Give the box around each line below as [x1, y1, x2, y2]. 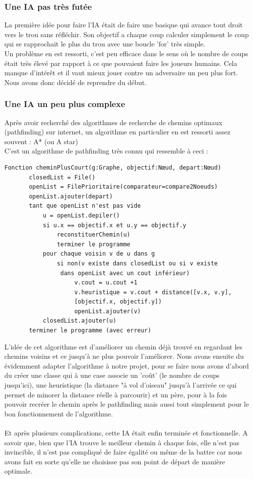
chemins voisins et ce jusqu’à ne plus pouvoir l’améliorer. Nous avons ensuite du [4, 351, 244, 361]
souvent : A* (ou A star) [4, 136, 78, 146]
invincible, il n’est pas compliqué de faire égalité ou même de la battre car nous [4, 447, 242, 457]
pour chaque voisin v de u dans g [42, 250, 155, 258]
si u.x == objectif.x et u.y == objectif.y [42, 221, 187, 229]
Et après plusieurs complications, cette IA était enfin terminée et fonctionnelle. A [4, 428, 248, 437]
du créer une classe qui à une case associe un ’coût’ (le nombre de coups [4, 370, 220, 380]
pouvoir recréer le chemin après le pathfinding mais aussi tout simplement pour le [4, 399, 249, 409]
